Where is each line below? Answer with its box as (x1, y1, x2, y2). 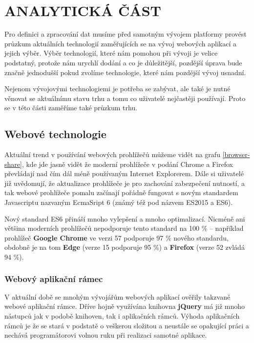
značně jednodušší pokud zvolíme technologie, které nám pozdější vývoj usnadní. (4, 67, 246, 77)
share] (4, 159, 22, 169)
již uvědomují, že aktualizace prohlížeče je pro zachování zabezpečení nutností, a (4, 178, 245, 188)
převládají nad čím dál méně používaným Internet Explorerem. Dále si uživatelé (4, 168, 244, 179)
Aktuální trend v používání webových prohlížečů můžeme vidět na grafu (4, 149, 220, 160)
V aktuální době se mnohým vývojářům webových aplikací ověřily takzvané (4, 291, 231, 302)
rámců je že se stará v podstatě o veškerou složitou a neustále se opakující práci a (4, 320, 249, 330)
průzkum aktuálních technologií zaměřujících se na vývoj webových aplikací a (4, 38, 237, 48)
